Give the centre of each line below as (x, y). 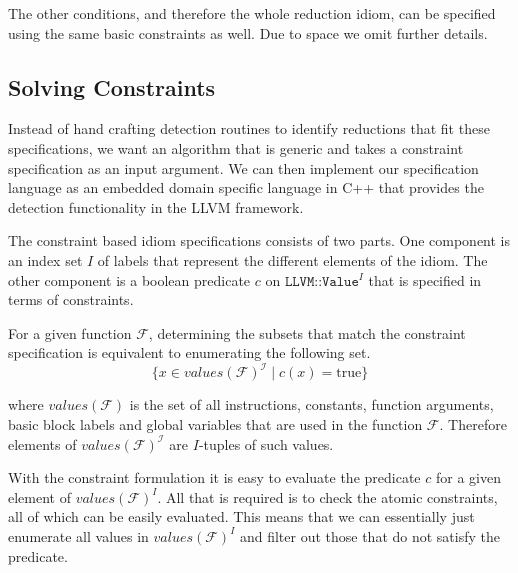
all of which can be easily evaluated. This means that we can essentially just (241, 516)
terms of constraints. (71, 299)
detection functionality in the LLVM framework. (156, 206)
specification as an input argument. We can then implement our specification (243, 167)
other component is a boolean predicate (129, 279)
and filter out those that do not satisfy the (370, 535)
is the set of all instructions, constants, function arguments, (311, 404)
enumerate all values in (78, 535)
